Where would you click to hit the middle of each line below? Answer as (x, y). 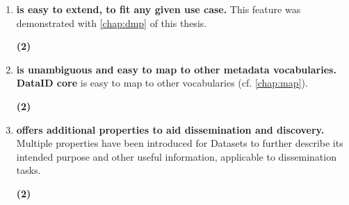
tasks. (29, 170)
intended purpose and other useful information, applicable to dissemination (176, 156)
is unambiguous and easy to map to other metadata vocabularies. (176, 69)
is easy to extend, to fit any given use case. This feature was (159, 9)
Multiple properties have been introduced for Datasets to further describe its (180, 143)
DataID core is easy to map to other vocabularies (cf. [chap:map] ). (162, 83)
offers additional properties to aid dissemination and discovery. (170, 129)
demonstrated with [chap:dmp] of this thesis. (112, 23)
